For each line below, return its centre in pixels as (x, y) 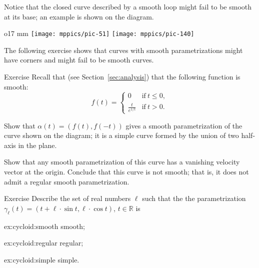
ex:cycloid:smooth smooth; (44, 226)
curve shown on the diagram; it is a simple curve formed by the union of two (121, 135)
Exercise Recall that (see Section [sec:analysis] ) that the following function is (122, 77)
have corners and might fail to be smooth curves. (79, 60)
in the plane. (37, 145)
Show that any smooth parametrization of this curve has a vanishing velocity (122, 162)
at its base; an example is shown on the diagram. (79, 16)
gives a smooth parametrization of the (184, 125)
